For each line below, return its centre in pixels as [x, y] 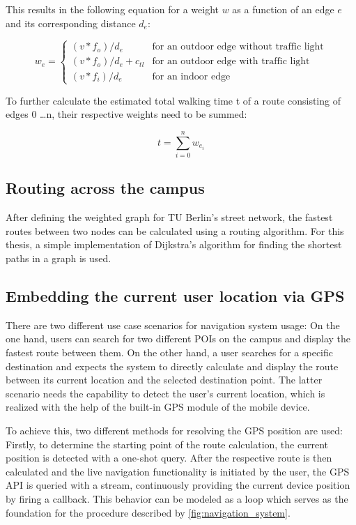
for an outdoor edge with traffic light [231, 62]
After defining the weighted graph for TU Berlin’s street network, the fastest [169, 217]
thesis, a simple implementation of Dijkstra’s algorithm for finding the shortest [174, 244]
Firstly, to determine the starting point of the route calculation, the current [167, 444]
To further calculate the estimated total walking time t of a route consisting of [173, 100]
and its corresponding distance [71, 23]
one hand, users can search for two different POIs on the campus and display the [178, 338]
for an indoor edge [191, 76]
